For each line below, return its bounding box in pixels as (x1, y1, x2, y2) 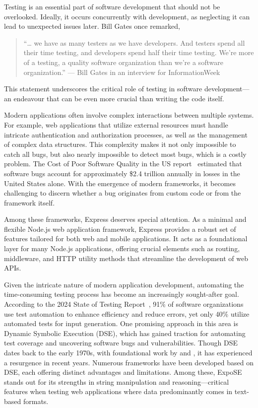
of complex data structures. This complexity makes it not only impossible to (4, 139, 236, 149)
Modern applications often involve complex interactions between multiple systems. (4, 110, 254, 120)
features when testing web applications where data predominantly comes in (4, 386, 233, 397)
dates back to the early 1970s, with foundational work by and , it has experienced (4, 347, 253, 357)
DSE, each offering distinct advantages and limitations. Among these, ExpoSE (4, 367, 242, 377)
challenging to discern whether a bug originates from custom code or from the (4, 188, 241, 198)
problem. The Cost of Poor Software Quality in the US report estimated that (4, 158, 242, 169)
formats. (23, 396, 49, 406)
